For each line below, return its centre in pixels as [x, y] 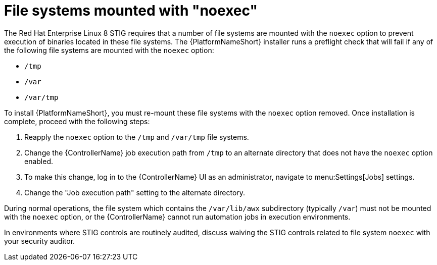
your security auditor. [40, 241]
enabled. [39, 161]
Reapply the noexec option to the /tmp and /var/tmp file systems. [137, 137]
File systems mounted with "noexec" [131, 11]
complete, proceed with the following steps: [77, 121]
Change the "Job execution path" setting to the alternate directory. [135, 192]
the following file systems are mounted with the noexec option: [109, 50]
